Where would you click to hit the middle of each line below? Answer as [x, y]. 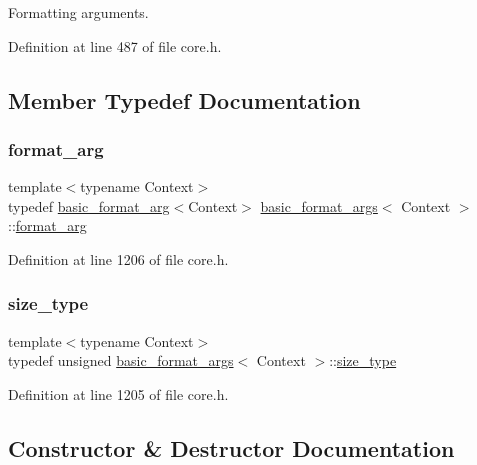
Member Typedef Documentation [184, 99]
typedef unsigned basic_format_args [121, 360]
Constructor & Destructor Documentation [231, 447]
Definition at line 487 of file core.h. [115, 45]
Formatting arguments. [78, 12]
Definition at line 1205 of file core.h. [118, 393]
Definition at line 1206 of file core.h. [118, 258]
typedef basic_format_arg [89, 205]
